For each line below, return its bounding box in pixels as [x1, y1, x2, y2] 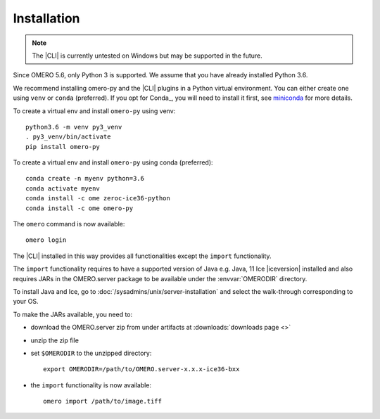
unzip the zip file [30, 336, 79, 344]
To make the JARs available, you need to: [13, 310, 133, 318]
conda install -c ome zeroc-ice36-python [25, 194, 170, 202]
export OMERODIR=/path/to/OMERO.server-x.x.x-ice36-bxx [43, 366, 240, 373]
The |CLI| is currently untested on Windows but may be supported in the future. [32, 51, 263, 60]
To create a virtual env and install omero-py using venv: [13, 106, 176, 115]
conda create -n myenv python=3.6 [25, 174, 144, 183]
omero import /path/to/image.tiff [43, 397, 162, 406]
